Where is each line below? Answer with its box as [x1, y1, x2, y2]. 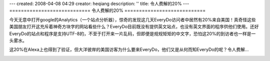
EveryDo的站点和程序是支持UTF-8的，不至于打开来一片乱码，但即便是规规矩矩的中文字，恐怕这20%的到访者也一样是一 [9, 30, 256, 37]
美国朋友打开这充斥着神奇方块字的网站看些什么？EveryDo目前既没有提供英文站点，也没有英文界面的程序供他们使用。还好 [9, 24, 259, 30]
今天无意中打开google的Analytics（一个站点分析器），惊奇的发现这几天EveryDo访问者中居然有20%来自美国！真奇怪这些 [9, 16, 256, 22]
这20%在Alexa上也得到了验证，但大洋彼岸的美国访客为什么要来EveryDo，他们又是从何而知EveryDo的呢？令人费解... [9, 47, 249, 53]
